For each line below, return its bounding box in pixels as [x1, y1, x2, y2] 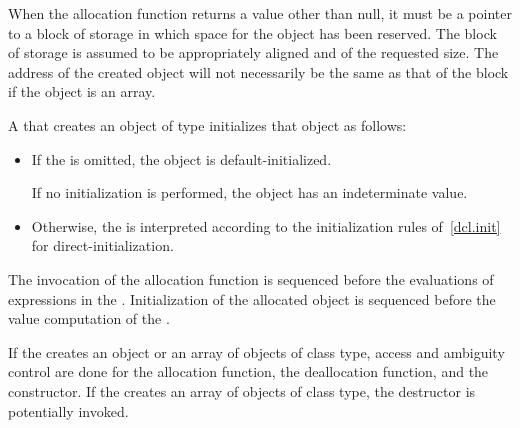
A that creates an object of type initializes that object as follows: [8, 114, 407, 135]
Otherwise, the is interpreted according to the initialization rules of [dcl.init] [31, 215, 501, 236]
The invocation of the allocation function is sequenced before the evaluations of [8, 268, 494, 289]
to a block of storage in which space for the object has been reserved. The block [8, 22, 497, 43]
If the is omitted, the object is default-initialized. [31, 148, 332, 169]
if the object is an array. [8, 81, 156, 102]
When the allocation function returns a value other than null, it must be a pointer [8, 3, 512, 23]
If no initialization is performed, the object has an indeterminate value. [31, 182, 468, 203]
